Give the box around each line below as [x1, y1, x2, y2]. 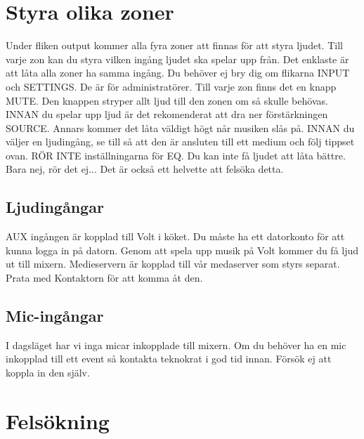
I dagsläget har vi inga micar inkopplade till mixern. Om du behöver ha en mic [6, 337, 346, 352]
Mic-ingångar [6, 305, 104, 327]
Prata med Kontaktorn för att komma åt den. [6, 270, 203, 285]
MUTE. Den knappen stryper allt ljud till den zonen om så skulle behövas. [6, 93, 328, 107]
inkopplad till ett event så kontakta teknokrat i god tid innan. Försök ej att [6, 351, 332, 366]
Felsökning [6, 406, 110, 435]
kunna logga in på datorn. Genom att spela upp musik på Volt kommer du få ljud [6, 242, 359, 257]
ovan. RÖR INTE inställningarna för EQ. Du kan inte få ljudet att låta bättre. [6, 148, 346, 162]
